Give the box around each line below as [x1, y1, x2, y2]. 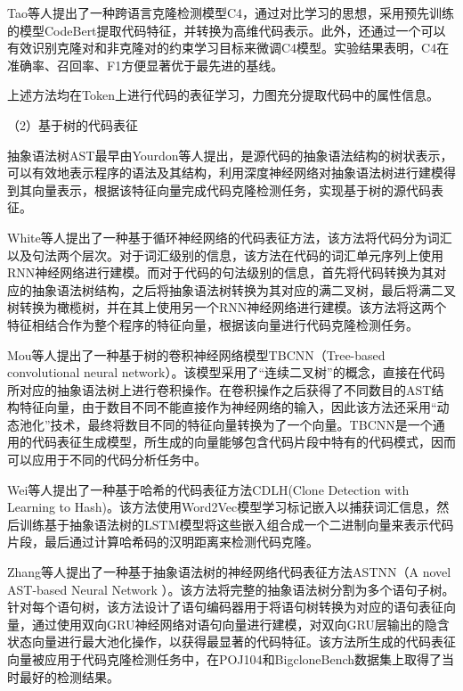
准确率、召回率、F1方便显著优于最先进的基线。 [7, 55, 284, 74]
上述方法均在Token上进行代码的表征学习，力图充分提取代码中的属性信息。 [7, 86, 439, 104]
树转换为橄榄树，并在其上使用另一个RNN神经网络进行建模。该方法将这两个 [7, 298, 447, 317]
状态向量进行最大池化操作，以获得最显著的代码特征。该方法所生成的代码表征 [7, 632, 456, 651]
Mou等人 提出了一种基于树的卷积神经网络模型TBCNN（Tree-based [7, 345, 386, 364]
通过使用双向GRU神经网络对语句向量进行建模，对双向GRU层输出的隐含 [31, 614, 450, 633]
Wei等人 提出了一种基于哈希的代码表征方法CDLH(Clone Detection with [7, 480, 410, 498]
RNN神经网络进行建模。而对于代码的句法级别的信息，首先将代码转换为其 [7, 263, 435, 282]
